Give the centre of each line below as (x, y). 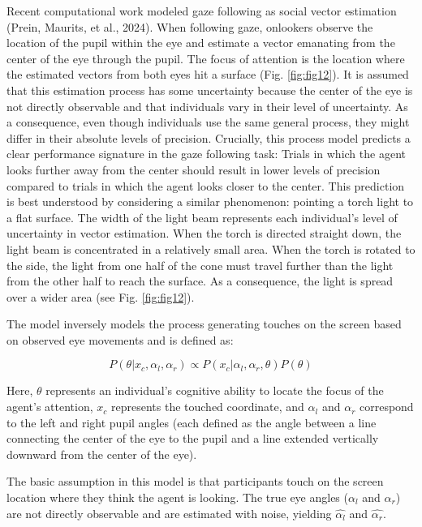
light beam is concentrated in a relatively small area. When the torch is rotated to (211, 249)
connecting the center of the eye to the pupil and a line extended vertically (193, 438)
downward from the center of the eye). (102, 454)
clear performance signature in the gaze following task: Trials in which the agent (206, 154)
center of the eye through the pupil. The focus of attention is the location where (206, 58)
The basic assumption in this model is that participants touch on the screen (195, 481)
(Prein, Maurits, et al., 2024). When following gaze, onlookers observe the (190, 26)
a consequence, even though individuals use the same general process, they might (208, 122)
